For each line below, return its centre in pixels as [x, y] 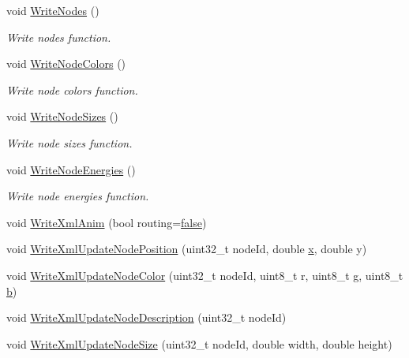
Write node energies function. [78, 196]
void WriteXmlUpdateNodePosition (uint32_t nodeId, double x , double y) [187, 249]
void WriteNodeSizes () [62, 116]
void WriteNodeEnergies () [71, 169]
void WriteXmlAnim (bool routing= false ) [107, 222]
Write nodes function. [59, 37]
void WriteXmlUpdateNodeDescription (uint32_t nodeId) [146, 317]
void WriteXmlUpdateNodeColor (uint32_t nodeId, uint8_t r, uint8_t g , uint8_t [205, 275]
